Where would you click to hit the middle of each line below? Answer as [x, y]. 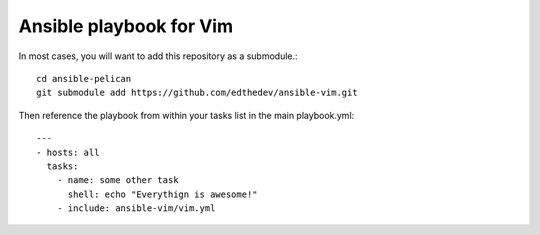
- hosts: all [68, 152]
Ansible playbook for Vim [126, 26]
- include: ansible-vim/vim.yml [136, 208]
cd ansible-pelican [84, 78]
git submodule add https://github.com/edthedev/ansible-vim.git [197, 93]
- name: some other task [117, 180]
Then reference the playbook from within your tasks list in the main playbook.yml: [186, 115]
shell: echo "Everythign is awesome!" [163, 194]
